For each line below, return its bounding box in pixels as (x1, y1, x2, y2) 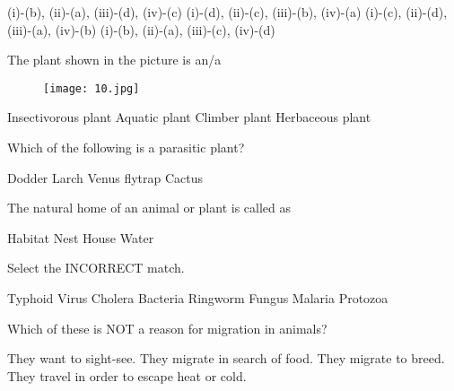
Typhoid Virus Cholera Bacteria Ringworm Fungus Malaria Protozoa (7, 289, 389, 307)
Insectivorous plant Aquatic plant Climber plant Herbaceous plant (7, 108, 371, 126)
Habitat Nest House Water (7, 228, 154, 247)
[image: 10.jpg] (43, 82, 140, 95)
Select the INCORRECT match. (7, 258, 185, 277)
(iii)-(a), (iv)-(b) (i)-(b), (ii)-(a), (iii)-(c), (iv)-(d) (7, 20, 275, 39)
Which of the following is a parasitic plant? (7, 138, 245, 157)
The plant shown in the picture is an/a (7, 50, 222, 69)
